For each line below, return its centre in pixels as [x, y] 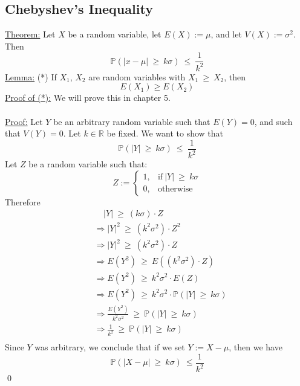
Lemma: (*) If [31, 76]
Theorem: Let [30, 34]
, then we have [256, 347]
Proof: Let [24, 121]
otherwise [175, 189]
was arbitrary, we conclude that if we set [110, 347]
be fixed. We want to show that [165, 133]
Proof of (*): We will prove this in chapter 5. [88, 98]
